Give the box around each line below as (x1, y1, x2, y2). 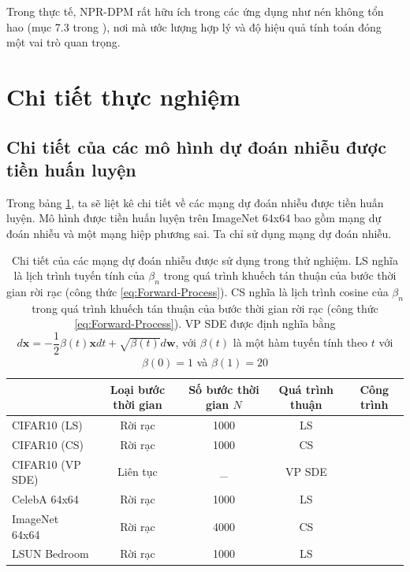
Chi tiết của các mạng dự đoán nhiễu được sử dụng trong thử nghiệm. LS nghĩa (12, 251, 398, 268)
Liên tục (117, 463, 158, 480)
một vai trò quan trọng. (6, 34, 121, 50)
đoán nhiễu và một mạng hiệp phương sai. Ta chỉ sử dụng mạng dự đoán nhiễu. (6, 225, 392, 241)
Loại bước (110, 381, 166, 397)
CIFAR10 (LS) (12, 417, 83, 433)
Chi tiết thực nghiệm (6, 80, 240, 112)
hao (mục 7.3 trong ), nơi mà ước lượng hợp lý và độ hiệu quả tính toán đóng (6, 18, 382, 35)
